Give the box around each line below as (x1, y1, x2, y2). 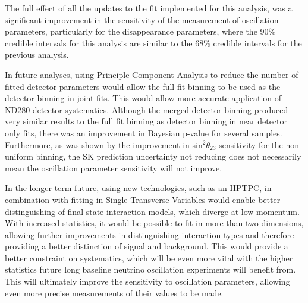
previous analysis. (5, 48, 69, 61)
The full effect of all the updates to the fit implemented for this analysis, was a (5, 2, 293, 14)
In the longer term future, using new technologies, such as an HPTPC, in (5, 182, 272, 194)
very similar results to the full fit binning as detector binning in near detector (5, 115, 288, 127)
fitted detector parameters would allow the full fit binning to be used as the (5, 80, 281, 92)
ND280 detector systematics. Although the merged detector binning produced (5, 103, 288, 115)
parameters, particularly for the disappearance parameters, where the (5, 25, 257, 38)
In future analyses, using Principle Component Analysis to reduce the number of (5, 68, 298, 80)
